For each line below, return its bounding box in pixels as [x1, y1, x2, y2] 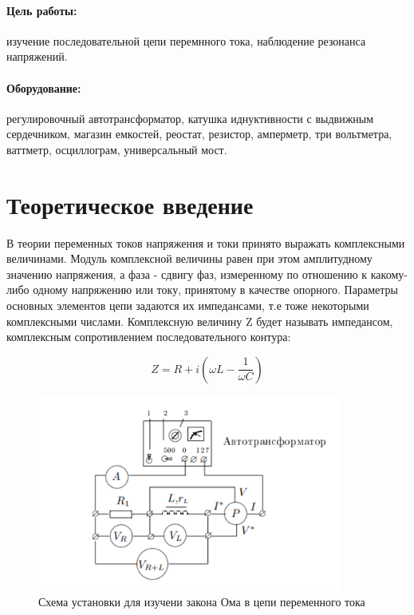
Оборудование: [6, 79, 81, 96]
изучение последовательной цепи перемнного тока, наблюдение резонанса [6, 32, 366, 49]
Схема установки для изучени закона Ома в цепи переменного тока [38, 593, 365, 610]
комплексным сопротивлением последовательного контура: [6, 328, 291, 345]
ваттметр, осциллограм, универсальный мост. [6, 141, 227, 157]
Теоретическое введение [6, 188, 254, 220]
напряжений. [6, 48, 68, 65]
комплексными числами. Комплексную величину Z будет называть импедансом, [6, 312, 393, 329]
